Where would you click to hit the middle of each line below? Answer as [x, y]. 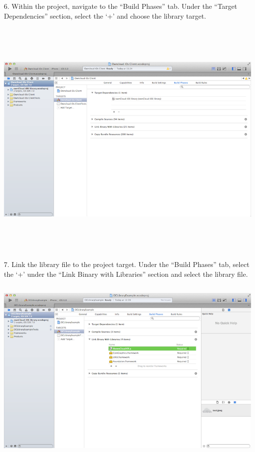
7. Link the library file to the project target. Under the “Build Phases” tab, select [127, 264]
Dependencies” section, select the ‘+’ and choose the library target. [105, 15]
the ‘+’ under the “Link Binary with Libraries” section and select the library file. [126, 274]
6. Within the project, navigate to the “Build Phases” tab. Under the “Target [121, 6]
